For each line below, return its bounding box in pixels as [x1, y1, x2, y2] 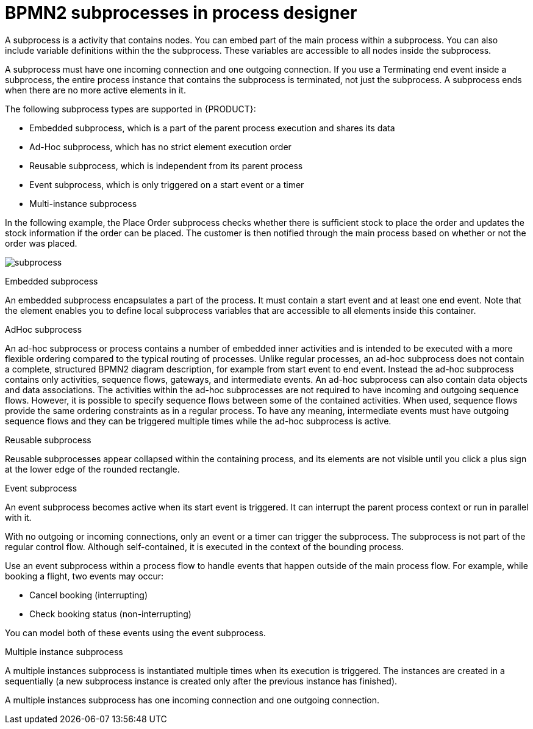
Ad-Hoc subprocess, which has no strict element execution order [29, 141, 292, 152]
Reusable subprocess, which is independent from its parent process [29, 160, 303, 171]
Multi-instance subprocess [29, 198, 137, 209]
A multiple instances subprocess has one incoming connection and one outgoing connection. [5, 694, 380, 705]
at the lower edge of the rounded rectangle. [5, 463, 180, 474]
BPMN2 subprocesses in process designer [5, 2, 357, 23]
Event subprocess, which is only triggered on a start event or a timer [29, 179, 304, 190]
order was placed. [5, 238, 77, 248]
